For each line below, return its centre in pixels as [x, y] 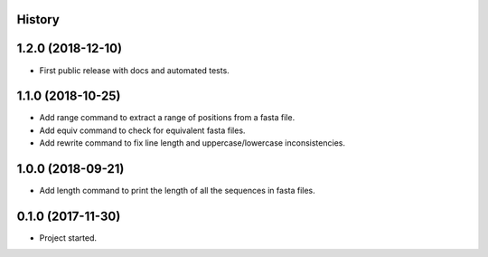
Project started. [68, 238]
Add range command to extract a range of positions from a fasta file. [167, 118]
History [38, 19]
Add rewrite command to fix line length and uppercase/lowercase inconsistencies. [192, 143]
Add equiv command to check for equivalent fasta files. [142, 130]
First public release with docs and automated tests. [134, 70]
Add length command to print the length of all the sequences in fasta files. [177, 191]
